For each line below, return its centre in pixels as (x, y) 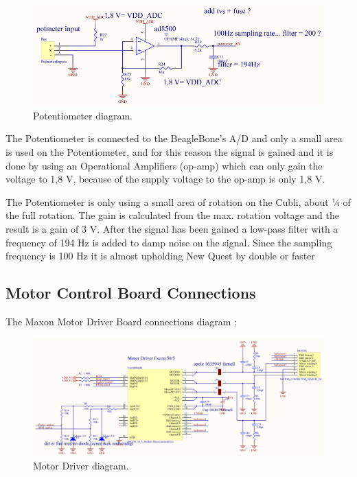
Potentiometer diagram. (83, 115)
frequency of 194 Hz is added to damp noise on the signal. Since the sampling (169, 242)
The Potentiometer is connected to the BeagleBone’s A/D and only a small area (174, 138)
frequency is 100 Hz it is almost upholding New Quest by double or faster (160, 256)
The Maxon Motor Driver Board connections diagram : (122, 321)
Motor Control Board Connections (131, 293)
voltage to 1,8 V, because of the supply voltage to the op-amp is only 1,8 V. (165, 179)
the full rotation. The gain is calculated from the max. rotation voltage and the (172, 215)
